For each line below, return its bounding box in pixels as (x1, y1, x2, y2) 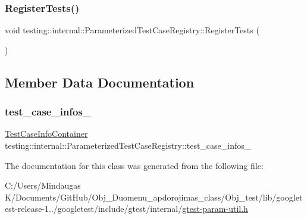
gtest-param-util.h (182, 202, 248, 215)
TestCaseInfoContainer (5, 127, 88, 140)
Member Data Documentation (5, 73, 195, 91)
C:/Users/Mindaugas (5, 179, 81, 192)
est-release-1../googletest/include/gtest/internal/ (5, 202, 183, 215)
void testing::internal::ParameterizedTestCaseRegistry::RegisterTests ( (5, 24, 259, 36)
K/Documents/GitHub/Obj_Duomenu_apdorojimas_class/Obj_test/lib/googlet (5, 190, 303, 203)
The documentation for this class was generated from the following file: (5, 159, 264, 171)
